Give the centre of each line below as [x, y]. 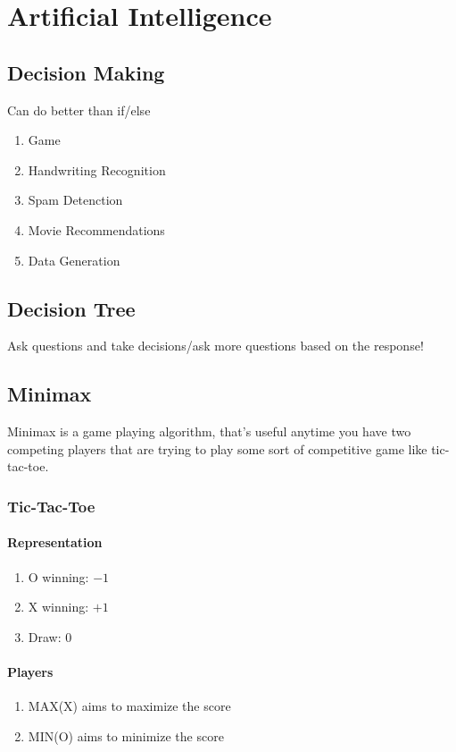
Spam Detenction [75, 200]
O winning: [58, 576]
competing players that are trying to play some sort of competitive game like [217, 448]
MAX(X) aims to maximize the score [129, 706]
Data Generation [74, 260]
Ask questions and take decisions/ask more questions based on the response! [216, 346]
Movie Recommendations [96, 229]
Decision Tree [71, 308]
